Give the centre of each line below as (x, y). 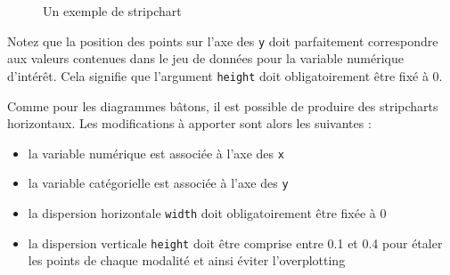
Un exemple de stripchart (112, 11)
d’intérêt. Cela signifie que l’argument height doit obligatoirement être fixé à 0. (225, 75)
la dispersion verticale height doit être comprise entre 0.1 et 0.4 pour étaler (235, 243)
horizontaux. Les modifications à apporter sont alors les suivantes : (189, 123)
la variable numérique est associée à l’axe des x (156, 153)
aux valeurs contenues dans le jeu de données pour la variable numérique (205, 58)
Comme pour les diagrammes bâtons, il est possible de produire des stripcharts (223, 105)
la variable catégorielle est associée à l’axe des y (158, 183)
